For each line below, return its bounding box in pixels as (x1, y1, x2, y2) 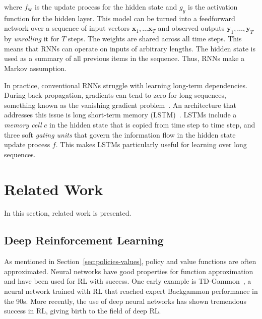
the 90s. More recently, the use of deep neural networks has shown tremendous (4, 295, 246, 306)
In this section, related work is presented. (4, 208, 132, 218)
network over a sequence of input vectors (4, 23, 130, 33)
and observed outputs (158, 23, 225, 33)
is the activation (187, 2, 238, 12)
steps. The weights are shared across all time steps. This (68, 33, 242, 44)
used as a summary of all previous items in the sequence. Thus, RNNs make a (4, 53, 245, 63)
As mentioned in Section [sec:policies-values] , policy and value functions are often (4, 256, 256, 267)
